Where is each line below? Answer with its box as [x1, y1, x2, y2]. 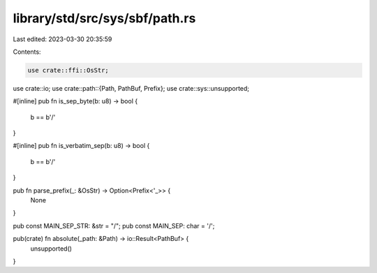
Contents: [13, 47, 41, 56]
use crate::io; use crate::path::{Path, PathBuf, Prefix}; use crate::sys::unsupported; [13, 84, 250, 92]
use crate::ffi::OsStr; [27, 66, 110, 74]
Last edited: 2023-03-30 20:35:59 [13, 35, 112, 43]
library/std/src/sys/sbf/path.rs [13, 10, 196, 26]
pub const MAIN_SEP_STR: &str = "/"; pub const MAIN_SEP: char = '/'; [13, 221, 215, 230]
